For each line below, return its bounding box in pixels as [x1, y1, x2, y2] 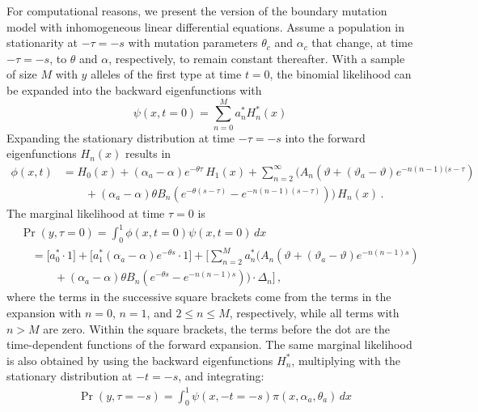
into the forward [285, 129, 366, 146]
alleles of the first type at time [91, 66, 242, 83]
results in [125, 145, 171, 162]
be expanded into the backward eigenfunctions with [6, 81, 262, 98]
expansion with [6, 304, 82, 321]
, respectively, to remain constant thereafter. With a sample [108, 49, 405, 66]
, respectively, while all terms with [229, 304, 400, 321]
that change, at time [311, 34, 413, 51]
